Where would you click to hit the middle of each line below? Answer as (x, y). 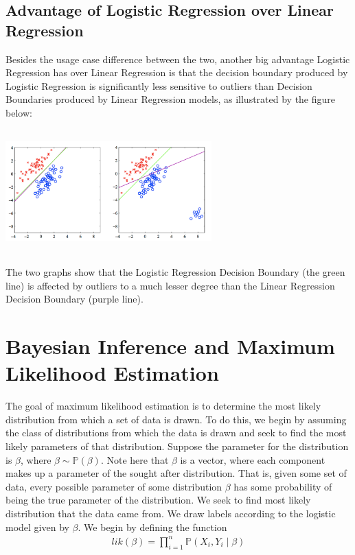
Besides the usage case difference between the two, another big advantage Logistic (178, 59)
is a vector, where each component (253, 459)
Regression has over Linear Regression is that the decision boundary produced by (177, 72)
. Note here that (135, 459)
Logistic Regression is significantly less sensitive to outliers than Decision (159, 85)
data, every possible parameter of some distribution (114, 486)
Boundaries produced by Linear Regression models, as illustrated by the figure (171, 99)
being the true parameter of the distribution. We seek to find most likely (158, 500)
